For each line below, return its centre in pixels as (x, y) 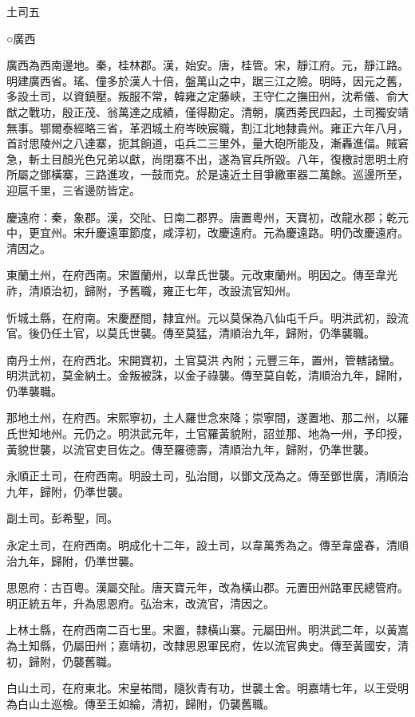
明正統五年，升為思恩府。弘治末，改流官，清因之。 (140, 603)
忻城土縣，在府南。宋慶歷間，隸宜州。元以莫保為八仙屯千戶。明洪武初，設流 (207, 317)
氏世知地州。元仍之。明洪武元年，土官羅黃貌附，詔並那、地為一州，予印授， (207, 433)
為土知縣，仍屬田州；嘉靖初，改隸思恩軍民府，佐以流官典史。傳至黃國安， (202, 645)
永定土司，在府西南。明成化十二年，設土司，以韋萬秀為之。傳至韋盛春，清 (202, 545)
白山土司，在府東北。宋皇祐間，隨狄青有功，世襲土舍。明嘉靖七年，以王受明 (207, 688)
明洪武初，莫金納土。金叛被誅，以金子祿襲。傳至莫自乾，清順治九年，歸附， (207, 375)
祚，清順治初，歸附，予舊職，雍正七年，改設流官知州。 (152, 290)
